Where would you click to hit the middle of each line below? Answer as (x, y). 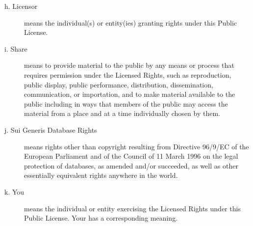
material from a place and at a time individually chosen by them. (122, 113)
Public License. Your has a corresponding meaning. (101, 218)
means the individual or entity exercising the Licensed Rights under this (132, 208)
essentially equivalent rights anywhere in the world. (101, 175)
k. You (14, 191)
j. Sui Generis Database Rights (51, 129)
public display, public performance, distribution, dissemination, (119, 84)
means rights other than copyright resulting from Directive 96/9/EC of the (137, 146)
